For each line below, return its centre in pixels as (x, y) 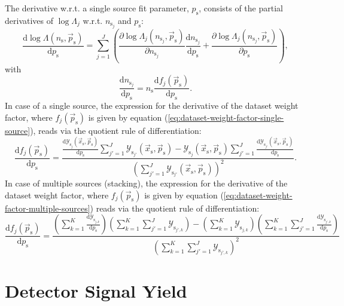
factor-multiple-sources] (48, 208)
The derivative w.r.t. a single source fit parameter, (97, 8)
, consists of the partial (241, 8)
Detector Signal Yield (96, 290)
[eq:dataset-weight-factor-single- (226, 117)
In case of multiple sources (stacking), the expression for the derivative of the (146, 183)
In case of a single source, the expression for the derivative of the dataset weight (152, 105)
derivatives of (29, 20)
